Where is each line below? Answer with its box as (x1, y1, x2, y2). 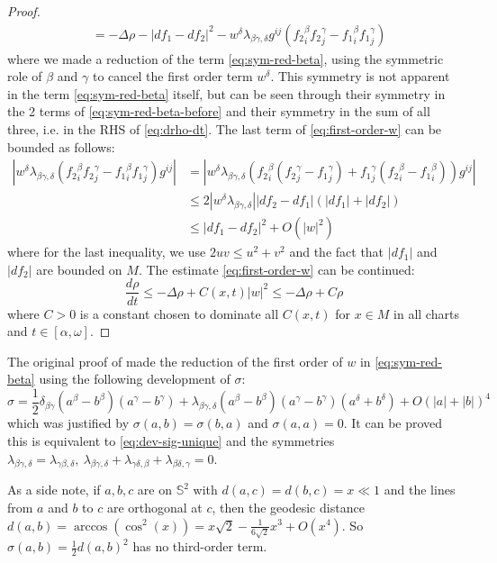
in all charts (393, 304, 459, 322)
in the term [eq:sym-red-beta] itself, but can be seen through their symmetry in (7, 84, 446, 103)
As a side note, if (7, 480, 101, 499)
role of (7, 67, 42, 86)
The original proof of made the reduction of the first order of (7, 351, 343, 370)
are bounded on (36, 259, 122, 278)
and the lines (384, 480, 456, 499)
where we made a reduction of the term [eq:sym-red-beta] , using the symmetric (7, 49, 444, 68)
